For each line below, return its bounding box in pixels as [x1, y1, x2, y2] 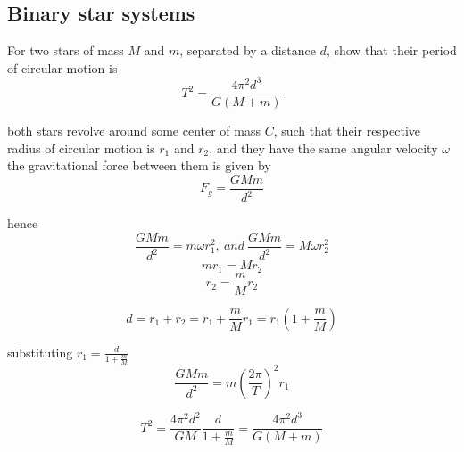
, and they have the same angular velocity [209, 138, 438, 157]
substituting [7, 342, 73, 361]
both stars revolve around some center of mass [7, 120, 261, 139]
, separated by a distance [179, 41, 316, 60]
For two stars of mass [7, 41, 124, 60]
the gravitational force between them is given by [7, 156, 271, 175]
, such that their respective [273, 120, 421, 139]
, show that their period [326, 41, 457, 60]
